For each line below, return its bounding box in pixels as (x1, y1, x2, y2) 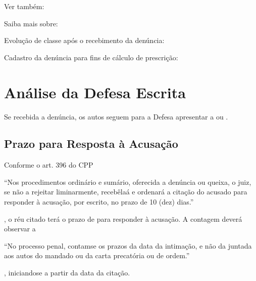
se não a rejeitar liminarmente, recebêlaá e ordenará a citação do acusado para (4, 186, 247, 197)
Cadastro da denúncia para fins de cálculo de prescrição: (4, 52, 178, 62)
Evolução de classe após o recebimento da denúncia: (4, 35, 165, 46)
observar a (4, 223, 36, 234)
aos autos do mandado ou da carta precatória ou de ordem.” (4, 250, 190, 261)
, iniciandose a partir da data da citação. (4, 267, 130, 278)
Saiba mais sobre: (4, 18, 58, 28)
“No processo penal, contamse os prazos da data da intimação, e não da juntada (4, 240, 252, 251)
